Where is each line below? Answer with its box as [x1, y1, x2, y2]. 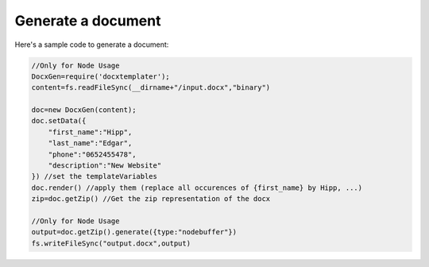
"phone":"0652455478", [48, 149, 137, 159]
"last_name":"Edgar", [48, 139, 133, 148]
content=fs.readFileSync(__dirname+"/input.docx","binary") [31, 83, 271, 92]
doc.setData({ [31, 116, 87, 126]
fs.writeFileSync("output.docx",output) [31, 238, 191, 248]
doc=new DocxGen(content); [31, 106, 137, 114]
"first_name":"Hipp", [48, 127, 133, 137]
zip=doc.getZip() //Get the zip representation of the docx [31, 195, 271, 203]
